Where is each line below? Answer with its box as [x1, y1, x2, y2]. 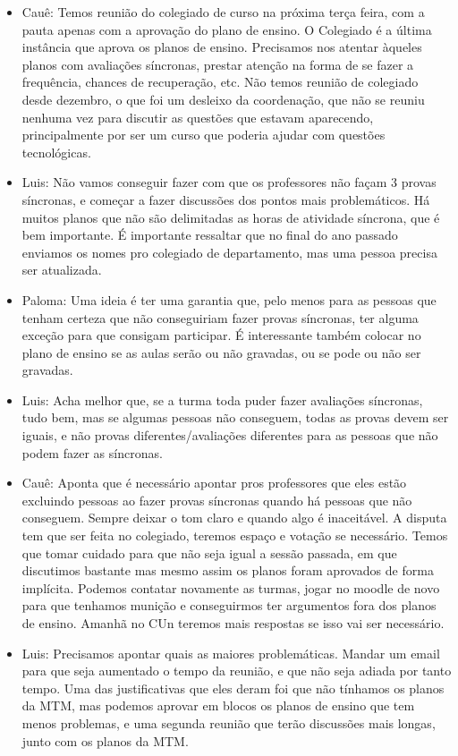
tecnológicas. [21, 142, 91, 161]
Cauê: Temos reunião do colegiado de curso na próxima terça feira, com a [21, 3, 425, 21]
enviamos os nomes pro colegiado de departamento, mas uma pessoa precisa [21, 242, 437, 261]
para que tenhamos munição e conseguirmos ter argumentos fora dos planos [21, 596, 437, 615]
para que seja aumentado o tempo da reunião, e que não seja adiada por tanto [21, 661, 452, 680]
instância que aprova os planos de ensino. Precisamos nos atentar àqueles [21, 38, 422, 56]
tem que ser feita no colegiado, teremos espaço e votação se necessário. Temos [21, 526, 448, 545]
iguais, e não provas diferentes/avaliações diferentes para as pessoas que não [21, 426, 438, 445]
